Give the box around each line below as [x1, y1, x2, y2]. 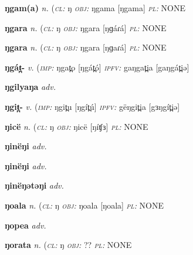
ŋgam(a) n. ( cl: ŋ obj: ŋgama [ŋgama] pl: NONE [5, 2, 186, 14]
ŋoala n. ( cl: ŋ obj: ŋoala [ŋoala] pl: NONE [5, 199, 164, 211]
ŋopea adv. [5, 219, 46, 231]
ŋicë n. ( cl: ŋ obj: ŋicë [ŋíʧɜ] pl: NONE [5, 120, 148, 132]
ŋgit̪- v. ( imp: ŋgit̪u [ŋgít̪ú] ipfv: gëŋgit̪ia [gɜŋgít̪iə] [5, 100, 180, 112]
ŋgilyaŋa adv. [5, 80, 56, 93]
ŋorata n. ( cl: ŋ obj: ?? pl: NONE [5, 239, 132, 251]
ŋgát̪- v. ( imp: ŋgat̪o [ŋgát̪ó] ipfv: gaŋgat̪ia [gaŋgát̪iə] [5, 61, 189, 73]
